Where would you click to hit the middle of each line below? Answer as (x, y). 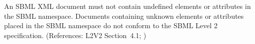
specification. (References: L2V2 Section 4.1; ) (75, 35)
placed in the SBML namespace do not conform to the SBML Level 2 (111, 25)
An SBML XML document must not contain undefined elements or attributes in (127, 6)
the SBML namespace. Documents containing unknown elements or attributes (124, 16)
